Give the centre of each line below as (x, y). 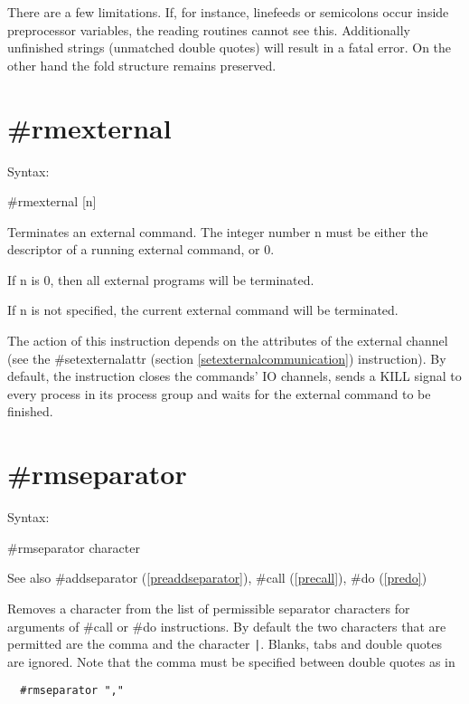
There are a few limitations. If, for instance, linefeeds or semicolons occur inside (228, 12)
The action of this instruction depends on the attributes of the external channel (228, 341)
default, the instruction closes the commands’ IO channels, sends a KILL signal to (234, 376)
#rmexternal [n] (52, 201)
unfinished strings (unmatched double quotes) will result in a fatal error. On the (230, 48)
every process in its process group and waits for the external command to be (219, 393)
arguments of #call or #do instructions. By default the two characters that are (227, 626)
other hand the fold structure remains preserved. (142, 65)
